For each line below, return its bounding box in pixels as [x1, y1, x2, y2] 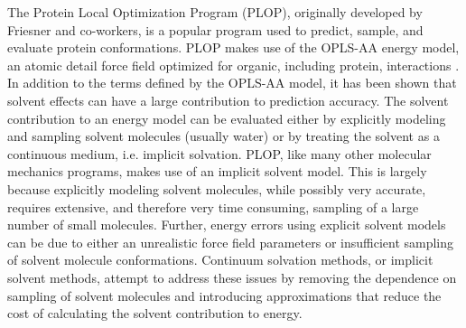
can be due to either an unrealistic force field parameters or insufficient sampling [7, 232, 454, 251]
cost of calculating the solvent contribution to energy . [7, 304, 303, 323]
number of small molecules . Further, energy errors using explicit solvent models [7, 215, 446, 234]
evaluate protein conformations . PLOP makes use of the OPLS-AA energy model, [7, 38, 460, 57]
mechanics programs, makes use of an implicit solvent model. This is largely [7, 162, 427, 181]
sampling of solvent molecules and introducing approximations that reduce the [7, 286, 442, 305]
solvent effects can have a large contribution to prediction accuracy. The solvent [7, 90, 449, 109]
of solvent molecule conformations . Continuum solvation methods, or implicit [7, 250, 433, 269]
